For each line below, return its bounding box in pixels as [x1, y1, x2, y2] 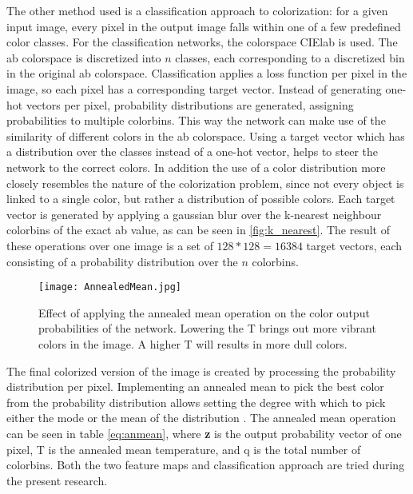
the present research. [6, 472, 108, 488]
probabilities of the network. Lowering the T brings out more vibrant [38, 320, 376, 337]
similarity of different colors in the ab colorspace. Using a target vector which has [6, 127, 405, 144]
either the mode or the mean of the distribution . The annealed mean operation [6, 409, 396, 426]
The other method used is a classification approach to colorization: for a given [6, 2, 388, 18]
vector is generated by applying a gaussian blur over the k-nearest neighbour [6, 205, 382, 222]
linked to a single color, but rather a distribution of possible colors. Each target [6, 190, 395, 207]
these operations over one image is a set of [6, 237, 213, 253]
